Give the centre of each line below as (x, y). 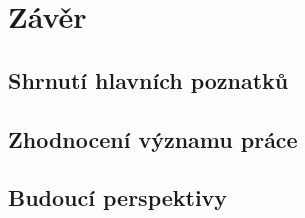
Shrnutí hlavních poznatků (148, 79)
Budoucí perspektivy (118, 197)
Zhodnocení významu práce (153, 138)
